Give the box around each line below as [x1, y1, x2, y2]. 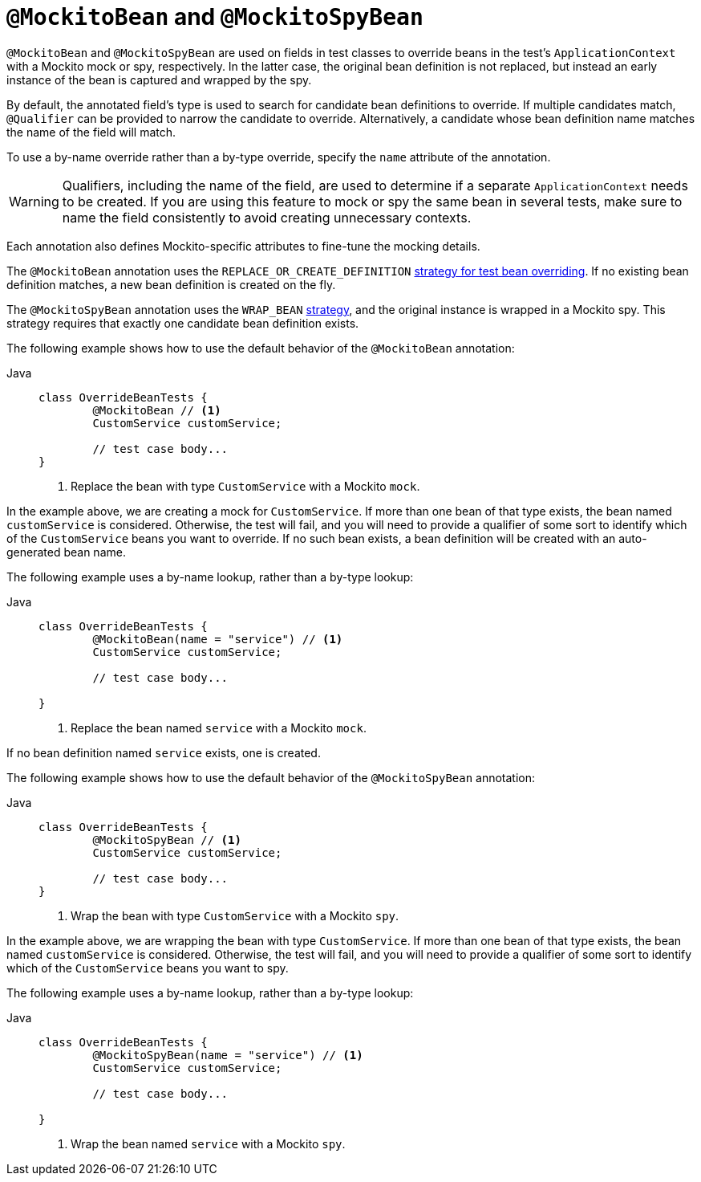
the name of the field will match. [6, 124, 176, 139]
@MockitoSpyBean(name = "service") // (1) [92, 1048, 363, 1062]
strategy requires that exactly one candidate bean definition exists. [6, 316, 359, 330]
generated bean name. [6, 544, 126, 559]
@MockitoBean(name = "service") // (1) [92, 632, 343, 646]
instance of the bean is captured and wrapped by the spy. [6, 72, 312, 87]
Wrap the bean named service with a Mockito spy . [71, 1136, 346, 1151]
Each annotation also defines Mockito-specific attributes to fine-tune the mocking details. [6, 238, 480, 253]
